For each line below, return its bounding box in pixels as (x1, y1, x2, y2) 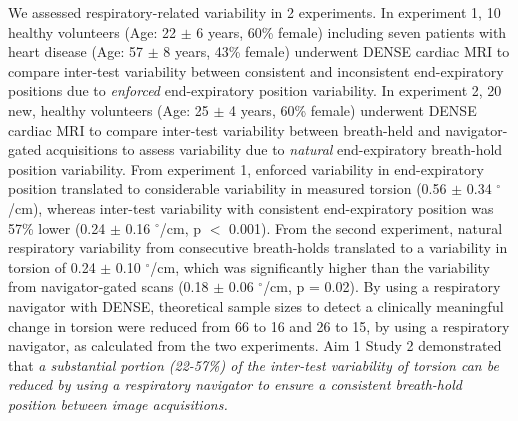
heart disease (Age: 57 (8, 41, 144, 62)
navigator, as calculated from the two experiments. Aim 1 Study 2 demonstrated (8, 335, 502, 356)
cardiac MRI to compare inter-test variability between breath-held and (8, 119, 441, 140)
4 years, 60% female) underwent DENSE (229, 99, 477, 120)
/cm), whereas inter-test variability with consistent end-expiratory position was (8, 197, 494, 218)
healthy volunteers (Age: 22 (8, 21, 177, 42)
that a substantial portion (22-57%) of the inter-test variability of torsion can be (8, 354, 499, 375)
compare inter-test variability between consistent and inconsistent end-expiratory (8, 60, 504, 81)
